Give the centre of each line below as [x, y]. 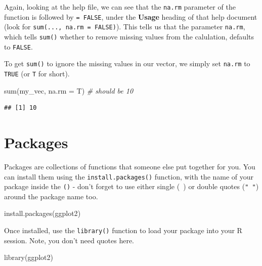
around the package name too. [51, 196]
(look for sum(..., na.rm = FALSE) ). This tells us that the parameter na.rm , [125, 27]
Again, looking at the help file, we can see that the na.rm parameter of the [120, 7]
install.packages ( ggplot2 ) [42, 213]
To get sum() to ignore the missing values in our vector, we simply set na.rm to [127, 63]
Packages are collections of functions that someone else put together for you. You [130, 166]
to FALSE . [18, 46]
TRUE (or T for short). [37, 73]
